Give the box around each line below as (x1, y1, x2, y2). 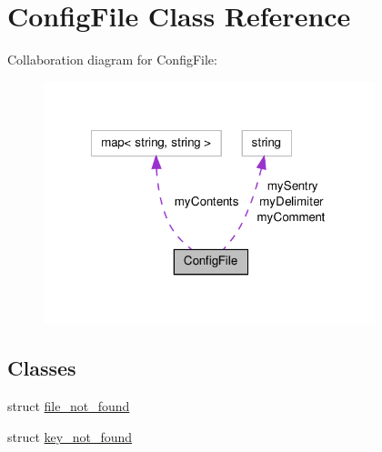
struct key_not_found (7, 427, 133, 446)
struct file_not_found (7, 397, 130, 416)
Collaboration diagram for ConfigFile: (7, 50, 217, 69)
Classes (7, 354, 76, 382)
